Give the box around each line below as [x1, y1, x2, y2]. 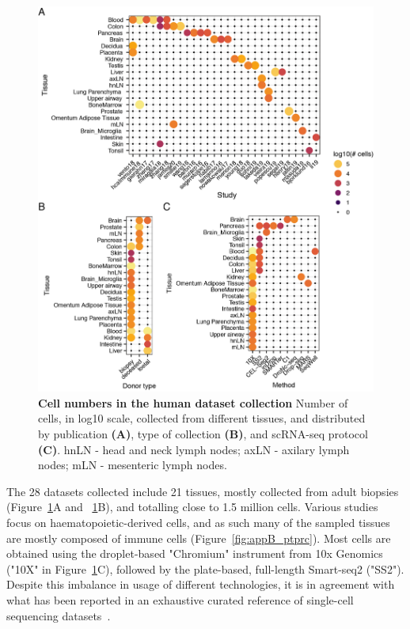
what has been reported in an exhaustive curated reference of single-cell [6, 592, 354, 608]
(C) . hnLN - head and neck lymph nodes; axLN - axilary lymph [38, 441, 350, 457]
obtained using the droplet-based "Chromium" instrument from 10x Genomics [6, 545, 383, 562]
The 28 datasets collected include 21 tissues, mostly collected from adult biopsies [6, 483, 399, 499]
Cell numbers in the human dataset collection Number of [38, 394, 348, 411]
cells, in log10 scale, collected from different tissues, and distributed [38, 410, 366, 426]
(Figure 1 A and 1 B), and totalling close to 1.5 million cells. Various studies [6, 498, 378, 515]
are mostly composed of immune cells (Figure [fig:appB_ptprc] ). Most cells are [6, 529, 391, 546]
